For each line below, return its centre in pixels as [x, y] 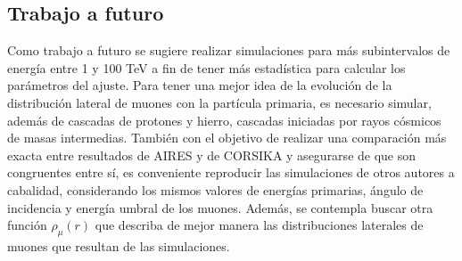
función [27, 225]
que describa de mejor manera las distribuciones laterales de [259, 225]
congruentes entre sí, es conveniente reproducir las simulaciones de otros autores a [231, 172]
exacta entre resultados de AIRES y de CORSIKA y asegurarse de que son [212, 155]
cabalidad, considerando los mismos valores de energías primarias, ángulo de [215, 189]
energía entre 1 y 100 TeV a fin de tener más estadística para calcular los [206, 67]
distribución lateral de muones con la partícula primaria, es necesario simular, [219, 102]
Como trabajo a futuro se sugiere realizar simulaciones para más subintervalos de [229, 50]
